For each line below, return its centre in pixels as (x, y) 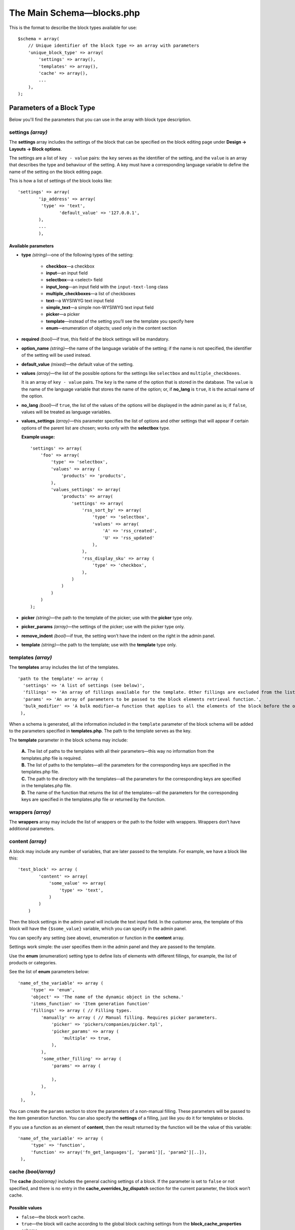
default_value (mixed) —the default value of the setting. (77, 364)
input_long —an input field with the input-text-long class (107, 287)
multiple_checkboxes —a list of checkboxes (91, 294)
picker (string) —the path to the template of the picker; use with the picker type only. (107, 617)
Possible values (26, 1208)
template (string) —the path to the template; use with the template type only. (99, 645)
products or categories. (33, 963)
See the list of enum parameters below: (49, 972)
